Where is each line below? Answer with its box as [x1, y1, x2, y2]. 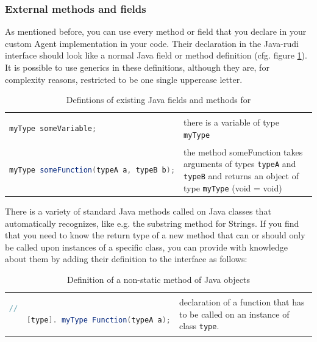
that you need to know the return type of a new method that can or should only [5, 229, 305, 241]
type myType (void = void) [183, 181, 282, 194]
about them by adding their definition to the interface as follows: [5, 252, 248, 265]
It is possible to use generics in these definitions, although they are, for [5, 61, 269, 73]
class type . [179, 319, 219, 332]
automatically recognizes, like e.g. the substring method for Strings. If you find [5, 216, 299, 229]
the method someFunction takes [183, 145, 303, 158]
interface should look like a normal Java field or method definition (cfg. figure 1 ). [5, 49, 307, 62]
